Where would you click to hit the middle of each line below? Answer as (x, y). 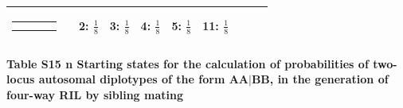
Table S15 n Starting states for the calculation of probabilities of (188, 63)
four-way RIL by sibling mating (95, 94)
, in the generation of (329, 79)
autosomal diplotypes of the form (132, 79)
